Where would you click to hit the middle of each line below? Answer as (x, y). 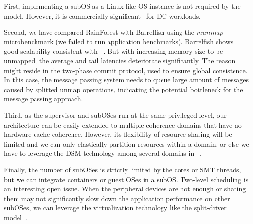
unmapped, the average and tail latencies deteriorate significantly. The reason (120, 60)
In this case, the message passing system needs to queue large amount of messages (126, 80)
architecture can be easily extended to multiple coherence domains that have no (123, 124)
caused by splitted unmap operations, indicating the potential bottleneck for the (124, 89)
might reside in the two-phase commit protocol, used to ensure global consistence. (126, 70)
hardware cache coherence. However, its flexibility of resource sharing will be (118, 134)
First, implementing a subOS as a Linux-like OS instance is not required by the (122, 6)
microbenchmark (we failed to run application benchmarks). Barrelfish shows (119, 41)
